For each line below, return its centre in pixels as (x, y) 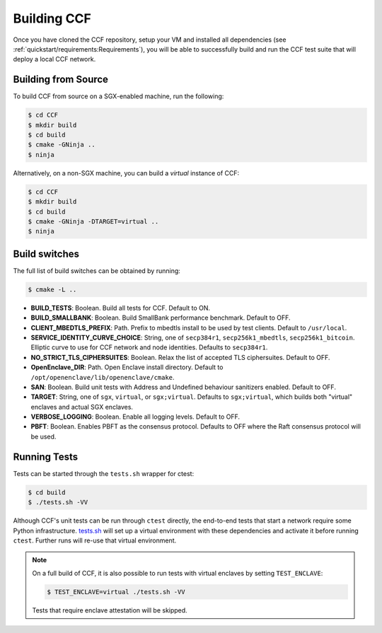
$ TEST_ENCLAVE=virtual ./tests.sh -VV (116, 592)
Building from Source (61, 80)
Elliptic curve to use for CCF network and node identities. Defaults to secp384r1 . (149, 347)
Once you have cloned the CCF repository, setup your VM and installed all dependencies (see (150, 40)
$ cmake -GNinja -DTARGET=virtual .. (93, 221)
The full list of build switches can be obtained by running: (97, 271)
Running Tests (45, 457)
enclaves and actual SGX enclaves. (82, 407)
